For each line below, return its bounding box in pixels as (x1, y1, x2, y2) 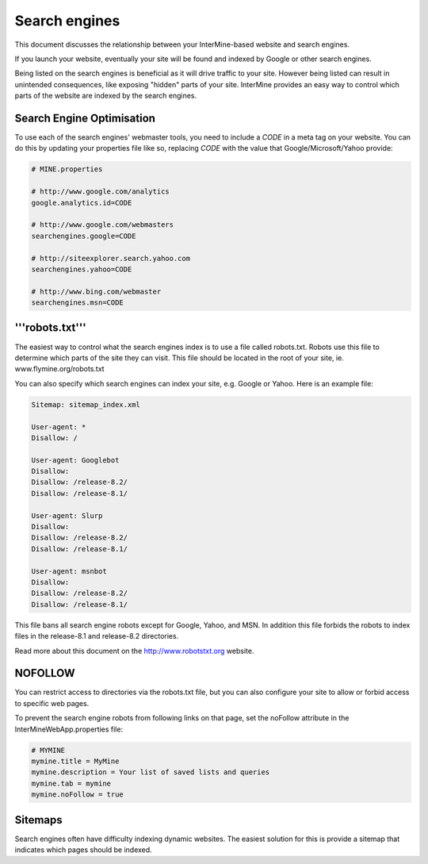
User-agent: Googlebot (31, 455, 120, 464)
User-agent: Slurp (31, 511, 103, 520)
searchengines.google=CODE (31, 231, 136, 240)
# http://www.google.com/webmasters (31, 221, 174, 229)
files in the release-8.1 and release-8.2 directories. (14, 632, 179, 641)
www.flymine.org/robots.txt (14, 364, 105, 374)
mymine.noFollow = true (31, 790, 124, 799)
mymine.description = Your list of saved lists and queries (31, 768, 270, 777)
